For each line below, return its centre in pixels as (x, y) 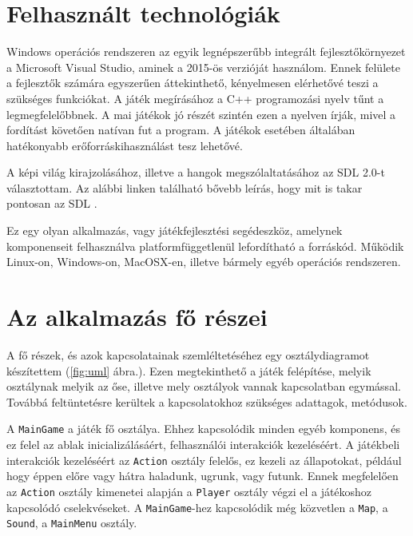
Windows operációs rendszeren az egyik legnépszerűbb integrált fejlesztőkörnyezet (206, 52)
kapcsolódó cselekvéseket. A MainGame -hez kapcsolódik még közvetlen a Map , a (197, 507)
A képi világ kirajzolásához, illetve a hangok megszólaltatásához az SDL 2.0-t (196, 172)
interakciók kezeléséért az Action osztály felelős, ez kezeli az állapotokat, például (204, 460)
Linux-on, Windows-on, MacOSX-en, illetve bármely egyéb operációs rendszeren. (204, 262)
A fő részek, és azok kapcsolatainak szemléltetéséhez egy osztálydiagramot (188, 354)
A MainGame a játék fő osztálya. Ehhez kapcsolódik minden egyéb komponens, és (203, 429)
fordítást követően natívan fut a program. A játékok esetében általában (181, 130)
